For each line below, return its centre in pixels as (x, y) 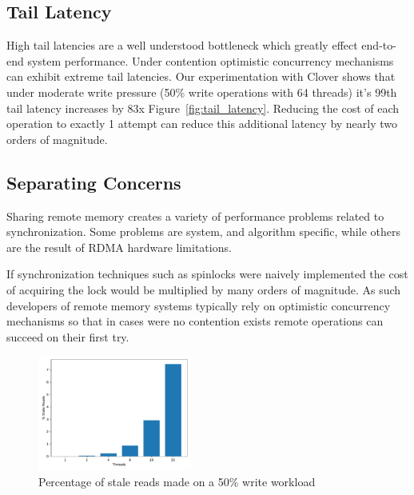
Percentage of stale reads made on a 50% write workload (177, 481)
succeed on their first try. (68, 336)
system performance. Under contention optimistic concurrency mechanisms (211, 60)
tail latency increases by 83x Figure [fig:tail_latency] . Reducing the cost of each (203, 108)
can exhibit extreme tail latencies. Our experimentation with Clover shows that (201, 76)
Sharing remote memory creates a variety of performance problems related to (195, 216)
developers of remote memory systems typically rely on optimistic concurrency (199, 305)
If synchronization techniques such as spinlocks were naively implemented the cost (207, 274)
